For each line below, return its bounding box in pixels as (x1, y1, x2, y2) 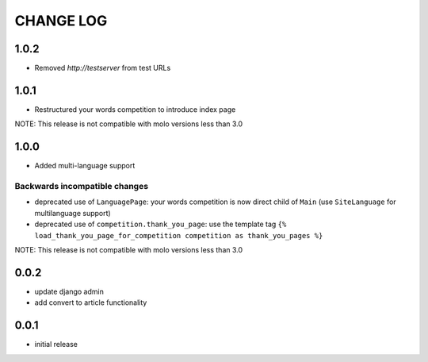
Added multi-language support (34, 161, 136, 171)
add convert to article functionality (34, 298, 147, 307)
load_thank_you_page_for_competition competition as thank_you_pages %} (34, 231, 323, 240)
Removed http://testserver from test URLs (34, 64, 171, 73)
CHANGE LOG (14, 12, 108, 29)
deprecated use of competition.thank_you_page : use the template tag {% (34, 219, 287, 229)
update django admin (34, 287, 105, 296)
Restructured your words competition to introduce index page (34, 104, 236, 114)
